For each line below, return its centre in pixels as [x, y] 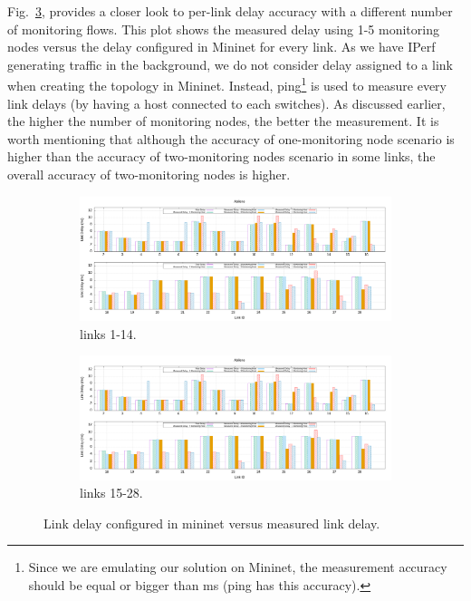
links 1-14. [108, 333]
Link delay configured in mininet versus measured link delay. [212, 523]
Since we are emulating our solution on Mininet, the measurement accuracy [238, 567]
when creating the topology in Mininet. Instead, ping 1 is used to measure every [227, 84]
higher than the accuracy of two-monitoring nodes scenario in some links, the [221, 156]
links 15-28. [111, 493]
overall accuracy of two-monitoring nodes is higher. [149, 174]
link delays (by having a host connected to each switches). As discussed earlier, [226, 103]
